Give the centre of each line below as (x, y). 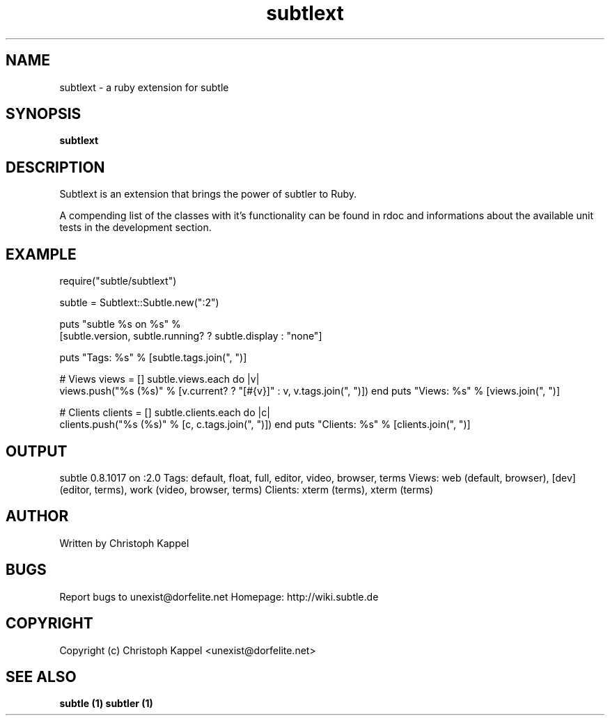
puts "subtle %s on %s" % (120, 324)
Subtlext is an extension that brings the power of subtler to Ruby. (208, 194)
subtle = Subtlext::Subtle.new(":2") (139, 303)
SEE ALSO (41, 676)
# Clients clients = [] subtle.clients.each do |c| (165, 413)
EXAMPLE (41, 254)
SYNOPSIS (44, 114)
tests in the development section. (135, 228)
